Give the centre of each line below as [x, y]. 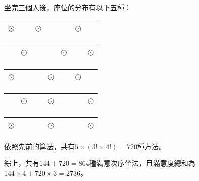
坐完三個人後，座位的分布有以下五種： [68, 7]
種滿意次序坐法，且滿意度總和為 [142, 163]
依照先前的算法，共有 [39, 146]
